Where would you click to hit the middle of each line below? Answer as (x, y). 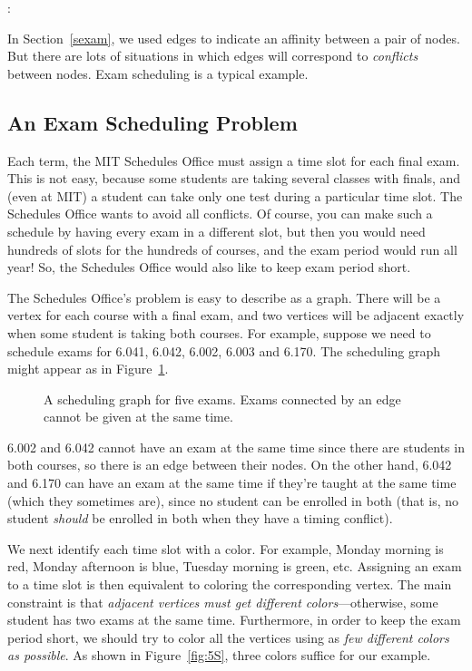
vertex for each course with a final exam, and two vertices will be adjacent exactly (236, 315)
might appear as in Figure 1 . (88, 369)
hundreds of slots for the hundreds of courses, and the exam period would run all (232, 249)
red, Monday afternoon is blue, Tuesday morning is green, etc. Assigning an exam (235, 566)
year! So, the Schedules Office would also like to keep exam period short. (209, 267)
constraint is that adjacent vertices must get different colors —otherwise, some (223, 602)
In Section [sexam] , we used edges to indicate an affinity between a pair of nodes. (234, 38)
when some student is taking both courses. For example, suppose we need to (219, 332)
